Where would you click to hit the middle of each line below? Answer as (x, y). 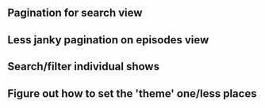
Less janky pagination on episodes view (108, 40)
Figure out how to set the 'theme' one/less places (132, 93)
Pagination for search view (75, 13)
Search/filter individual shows (84, 67)
